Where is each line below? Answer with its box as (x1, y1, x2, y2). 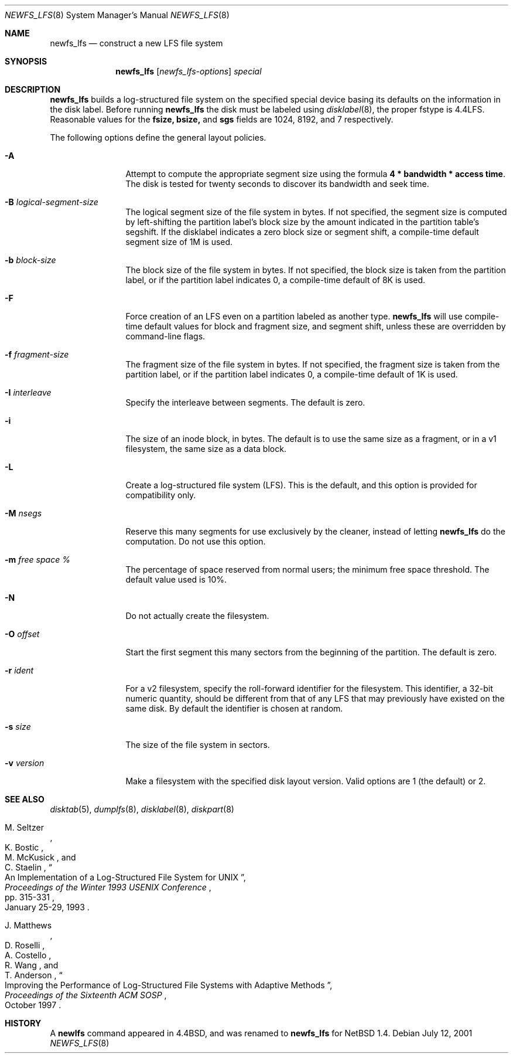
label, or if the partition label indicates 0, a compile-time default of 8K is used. (125, 275, 426, 285)
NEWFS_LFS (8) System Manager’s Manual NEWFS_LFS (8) (5, 10, 230, 20)
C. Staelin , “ (5, 862, 52, 872)
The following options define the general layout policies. (50, 132, 266, 142)
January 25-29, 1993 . (5, 902, 90, 912)
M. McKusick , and (5, 852, 76, 862)
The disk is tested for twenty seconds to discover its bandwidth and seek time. (125, 179, 429, 189)
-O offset (5, 629, 40, 639)
